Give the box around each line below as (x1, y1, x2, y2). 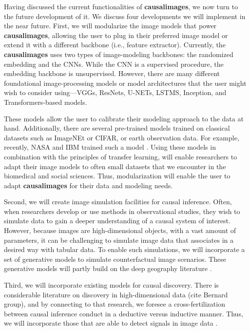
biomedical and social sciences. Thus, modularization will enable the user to (4, 171, 231, 181)
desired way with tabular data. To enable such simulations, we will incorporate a (4, 244, 245, 254)
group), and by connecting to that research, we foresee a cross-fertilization (4, 299, 225, 309)
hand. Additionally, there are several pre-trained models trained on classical (4, 123, 230, 133)
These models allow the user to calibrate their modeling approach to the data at (4, 113, 244, 123)
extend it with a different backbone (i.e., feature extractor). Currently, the (4, 39, 226, 50)
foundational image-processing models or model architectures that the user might (4, 78, 247, 88)
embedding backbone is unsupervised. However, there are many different (4, 68, 220, 78)
